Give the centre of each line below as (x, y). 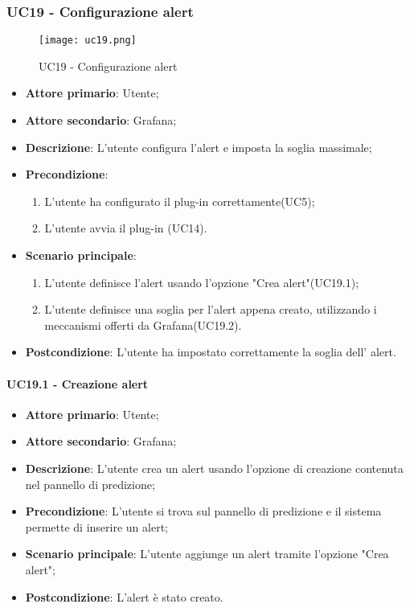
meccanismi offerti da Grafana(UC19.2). (143, 325)
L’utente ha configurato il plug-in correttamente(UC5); (180, 201)
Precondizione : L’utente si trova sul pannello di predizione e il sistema (203, 511)
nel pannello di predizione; (90, 484)
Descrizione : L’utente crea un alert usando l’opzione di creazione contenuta (214, 468)
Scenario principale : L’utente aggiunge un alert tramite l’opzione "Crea (207, 554)
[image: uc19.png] (88, 41)
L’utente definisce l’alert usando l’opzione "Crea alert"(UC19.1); (202, 282)
